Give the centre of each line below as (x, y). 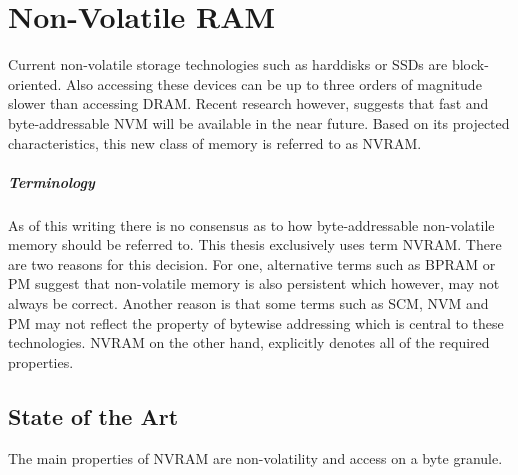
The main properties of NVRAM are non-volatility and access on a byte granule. (255, 457)
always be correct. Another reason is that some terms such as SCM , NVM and (248, 303)
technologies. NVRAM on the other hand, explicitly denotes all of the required (249, 342)
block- (470, 64)
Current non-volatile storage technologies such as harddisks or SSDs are (228, 64)
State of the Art (93, 415)
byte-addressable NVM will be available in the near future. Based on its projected (259, 122)
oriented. (35, 83)
